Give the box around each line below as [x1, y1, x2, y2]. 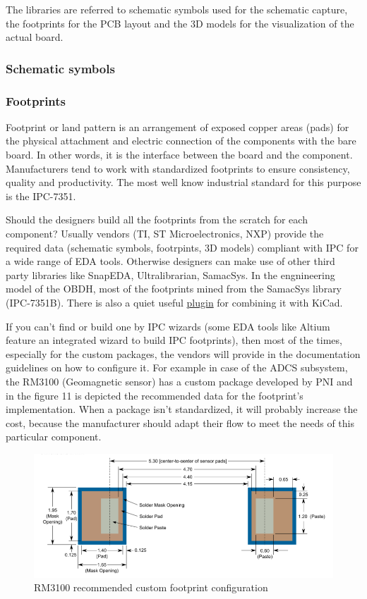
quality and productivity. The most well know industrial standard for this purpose [6, 175, 361, 190]
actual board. [6, 30, 64, 44]
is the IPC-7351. [6, 188, 76, 203]
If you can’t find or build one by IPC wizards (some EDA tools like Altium [6, 319, 330, 333]
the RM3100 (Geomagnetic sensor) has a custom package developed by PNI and [6, 373, 353, 388]
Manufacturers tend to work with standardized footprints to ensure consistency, [6, 161, 350, 175]
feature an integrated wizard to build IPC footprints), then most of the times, [6, 333, 342, 347]
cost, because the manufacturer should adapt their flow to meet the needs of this [6, 415, 354, 430]
